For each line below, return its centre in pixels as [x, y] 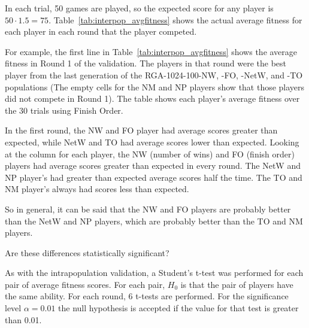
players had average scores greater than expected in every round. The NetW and [153, 165]
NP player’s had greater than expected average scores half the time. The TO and [154, 177]
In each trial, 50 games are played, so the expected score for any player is [139, 8]
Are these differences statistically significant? [87, 252]
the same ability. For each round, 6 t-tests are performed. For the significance [147, 296]
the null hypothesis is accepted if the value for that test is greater [178, 308]
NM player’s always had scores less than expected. [97, 189]
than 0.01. [23, 319]
